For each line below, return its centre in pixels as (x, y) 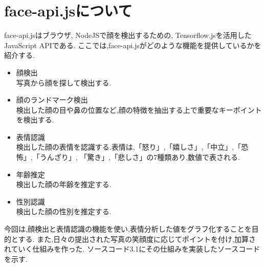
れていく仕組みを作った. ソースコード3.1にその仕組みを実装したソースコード (132, 249)
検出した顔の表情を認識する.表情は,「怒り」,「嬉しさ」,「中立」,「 (129, 147)
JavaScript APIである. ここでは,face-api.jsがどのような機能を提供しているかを (133, 45)
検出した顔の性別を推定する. (64, 211)
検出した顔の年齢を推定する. (64, 184)
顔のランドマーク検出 (52, 100)
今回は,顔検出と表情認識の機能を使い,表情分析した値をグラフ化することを (128, 229)
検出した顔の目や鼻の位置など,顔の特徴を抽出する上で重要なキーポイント (139, 109)
